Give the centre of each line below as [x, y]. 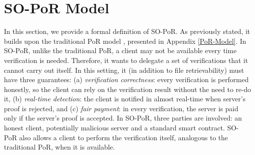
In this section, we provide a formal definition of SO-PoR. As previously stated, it [127, 31]
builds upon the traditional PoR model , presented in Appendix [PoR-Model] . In [125, 41]
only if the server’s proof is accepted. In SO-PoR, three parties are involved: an [123, 118]
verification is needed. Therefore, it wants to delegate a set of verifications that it [126, 60]
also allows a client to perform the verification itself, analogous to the [124, 137]
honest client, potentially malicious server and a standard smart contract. [114, 128]
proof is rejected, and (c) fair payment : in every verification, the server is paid [121, 108]
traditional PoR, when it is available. [59, 147]
